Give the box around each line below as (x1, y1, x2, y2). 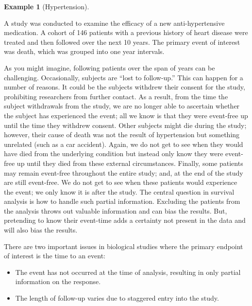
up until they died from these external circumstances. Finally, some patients (17, 158, 243, 168)
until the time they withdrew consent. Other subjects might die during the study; (4, 120, 247, 130)
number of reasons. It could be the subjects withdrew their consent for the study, (4, 82, 245, 92)
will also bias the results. (4, 225, 78, 235)
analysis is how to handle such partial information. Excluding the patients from (4, 196, 240, 206)
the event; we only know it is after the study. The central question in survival (4, 186, 235, 197)
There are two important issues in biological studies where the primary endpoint (4, 241, 243, 251)
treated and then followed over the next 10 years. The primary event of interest (4, 36, 240, 47)
